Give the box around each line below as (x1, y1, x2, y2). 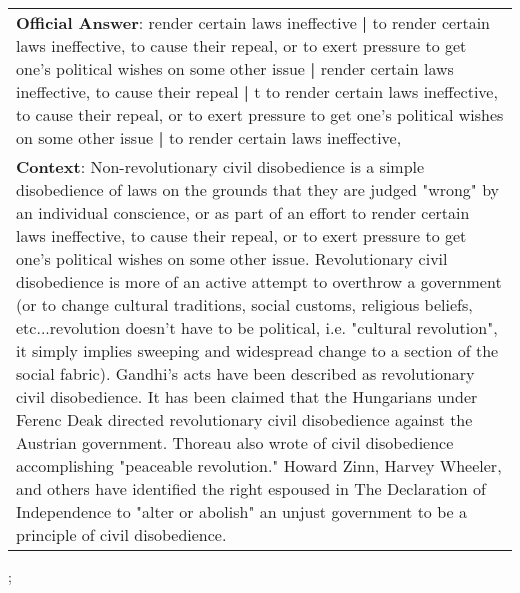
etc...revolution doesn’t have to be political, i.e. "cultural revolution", (16, 316, 498, 339)
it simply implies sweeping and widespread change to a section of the (16, 339, 499, 362)
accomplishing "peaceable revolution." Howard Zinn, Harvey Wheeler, (16, 454, 502, 477)
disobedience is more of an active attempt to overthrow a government (16, 270, 502, 293)
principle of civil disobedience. (16, 523, 227, 546)
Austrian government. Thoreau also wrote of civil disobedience (16, 431, 454, 454)
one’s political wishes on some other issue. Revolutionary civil (16, 247, 448, 270)
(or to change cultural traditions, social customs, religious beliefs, (16, 293, 473, 316)
